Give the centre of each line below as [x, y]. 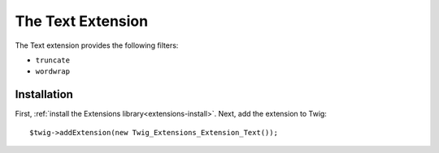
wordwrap [53, 72]
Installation [44, 94]
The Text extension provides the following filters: [97, 45]
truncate [53, 60]
